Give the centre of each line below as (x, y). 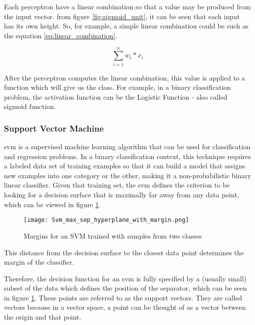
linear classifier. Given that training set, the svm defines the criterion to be (117, 185)
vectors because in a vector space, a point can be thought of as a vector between (125, 307)
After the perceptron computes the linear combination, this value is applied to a (125, 77)
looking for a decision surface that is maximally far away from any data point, (122, 195)
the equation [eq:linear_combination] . (61, 35)
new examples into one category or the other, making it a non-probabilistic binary (128, 175)
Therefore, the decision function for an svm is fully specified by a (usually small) (125, 278)
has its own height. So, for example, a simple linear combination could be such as (126, 26)
